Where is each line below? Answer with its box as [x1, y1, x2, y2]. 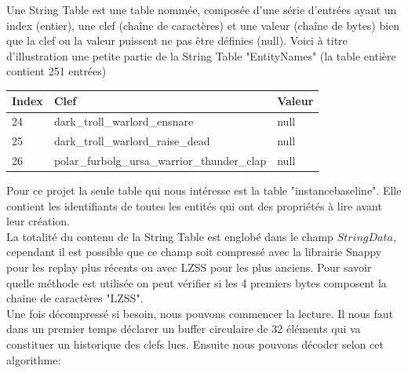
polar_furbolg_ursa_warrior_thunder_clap [53, 152, 267, 168]
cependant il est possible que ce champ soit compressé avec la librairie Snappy [6, 243, 382, 260]
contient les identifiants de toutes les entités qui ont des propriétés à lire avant [6, 197, 382, 214]
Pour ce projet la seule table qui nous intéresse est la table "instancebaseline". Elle [6, 182, 402, 199]
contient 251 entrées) [6, 63, 107, 79]
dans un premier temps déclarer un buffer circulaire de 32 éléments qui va [6, 320, 361, 337]
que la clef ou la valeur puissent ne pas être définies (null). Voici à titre [6, 32, 348, 49]
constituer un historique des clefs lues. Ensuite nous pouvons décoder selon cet [6, 336, 384, 353]
